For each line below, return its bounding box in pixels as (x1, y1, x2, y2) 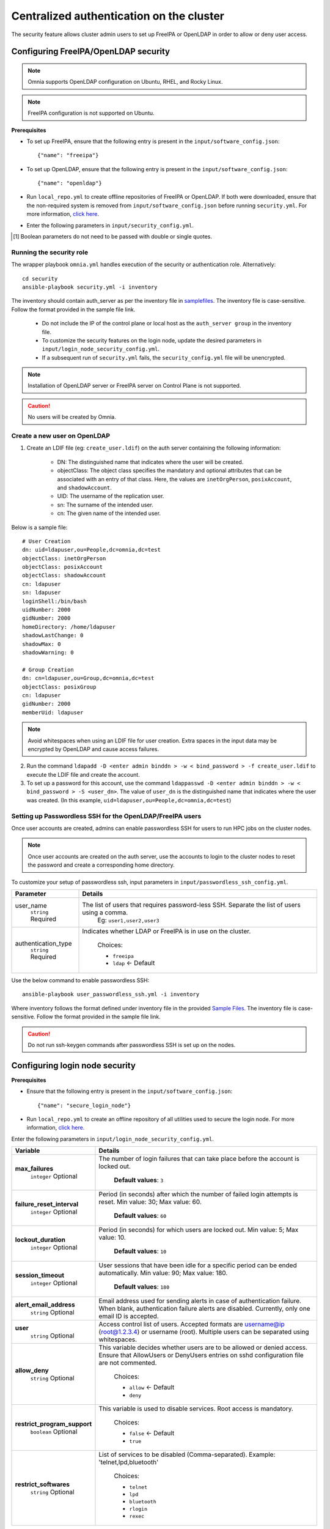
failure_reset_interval (15, 1200, 79, 1209)
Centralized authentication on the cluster (11, 9, 224, 23)
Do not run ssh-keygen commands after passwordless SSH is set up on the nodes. (28, 1041, 236, 1048)
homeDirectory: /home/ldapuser (22, 623, 116, 630)
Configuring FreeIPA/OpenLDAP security (11, 46, 170, 57)
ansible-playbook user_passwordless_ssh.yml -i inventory (22, 991, 200, 998)
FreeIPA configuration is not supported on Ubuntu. (28, 109, 155, 117)
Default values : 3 (114, 1176, 164, 1185)
